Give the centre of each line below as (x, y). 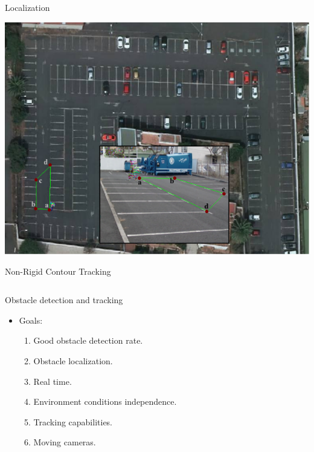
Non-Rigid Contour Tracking (58, 271)
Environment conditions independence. (105, 401)
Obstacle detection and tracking (64, 300)
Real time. (53, 381)
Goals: (31, 320)
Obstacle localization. (73, 361)
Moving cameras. (65, 442)
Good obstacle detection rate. (88, 340)
